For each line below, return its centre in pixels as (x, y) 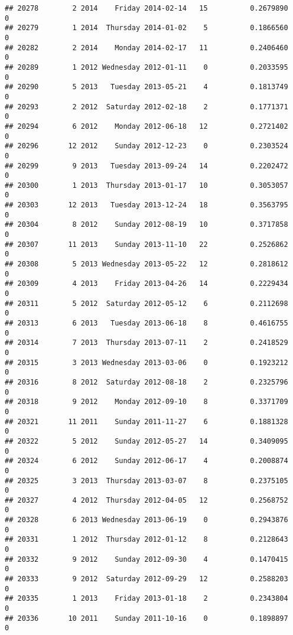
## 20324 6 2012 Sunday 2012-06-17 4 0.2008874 (146, 461)
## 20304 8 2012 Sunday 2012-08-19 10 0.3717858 (146, 225)
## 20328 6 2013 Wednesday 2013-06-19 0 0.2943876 (146, 520)
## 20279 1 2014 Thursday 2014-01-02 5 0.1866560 (146, 28)
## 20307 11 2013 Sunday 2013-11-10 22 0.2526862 (146, 244)
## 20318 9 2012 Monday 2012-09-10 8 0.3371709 (146, 402)
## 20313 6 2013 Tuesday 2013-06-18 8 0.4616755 (146, 323)
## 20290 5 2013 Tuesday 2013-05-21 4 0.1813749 (146, 87)
